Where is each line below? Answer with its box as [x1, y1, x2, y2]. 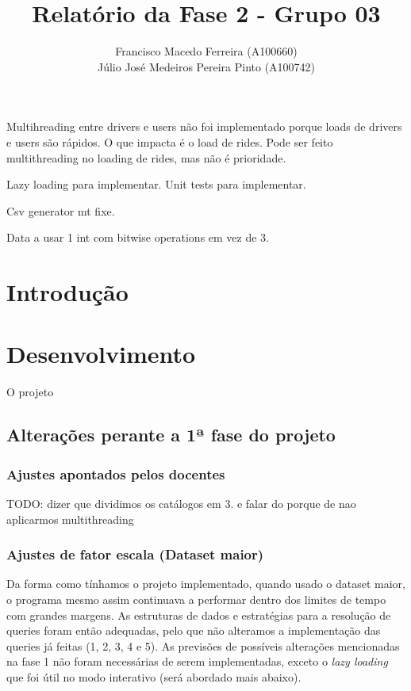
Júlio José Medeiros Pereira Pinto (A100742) [97, 58, 316, 74]
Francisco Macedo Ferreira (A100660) [115, 43, 298, 59]
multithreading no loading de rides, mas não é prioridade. [6, 149, 286, 166]
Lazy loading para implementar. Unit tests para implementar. [6, 176, 306, 193]
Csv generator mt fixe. [6, 202, 115, 219]
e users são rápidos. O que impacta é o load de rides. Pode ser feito [6, 133, 333, 150]
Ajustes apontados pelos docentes [6, 464, 225, 483]
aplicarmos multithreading [6, 510, 134, 527]
